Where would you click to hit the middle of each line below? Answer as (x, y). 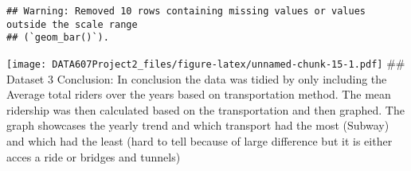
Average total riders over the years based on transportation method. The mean (199, 94)
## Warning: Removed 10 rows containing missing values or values (186, 11)
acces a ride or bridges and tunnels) (94, 156)
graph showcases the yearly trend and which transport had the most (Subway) (198, 125)
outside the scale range (72, 24)
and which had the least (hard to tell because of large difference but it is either (200, 141)
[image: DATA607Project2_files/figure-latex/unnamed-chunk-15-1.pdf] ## (206, 62)
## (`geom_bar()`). (58, 38)
